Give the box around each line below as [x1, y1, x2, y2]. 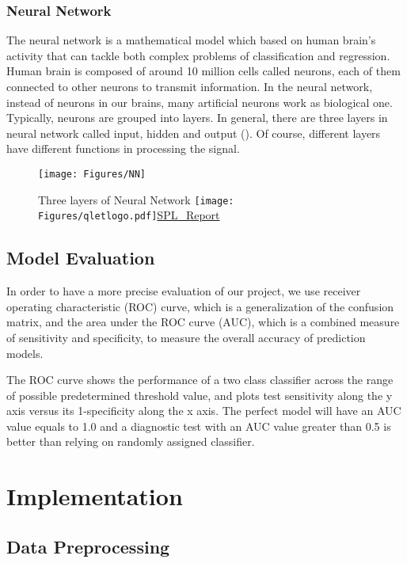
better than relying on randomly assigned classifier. [6, 433, 255, 450]
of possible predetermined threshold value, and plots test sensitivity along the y [6, 386, 393, 403]
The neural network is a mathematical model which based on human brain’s [6, 32, 376, 48]
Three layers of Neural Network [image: [38, 191, 234, 207]
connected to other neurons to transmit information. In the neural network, [6, 78, 373, 94]
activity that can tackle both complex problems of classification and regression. [6, 47, 390, 63]
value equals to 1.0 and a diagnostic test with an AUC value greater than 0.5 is [6, 417, 391, 434]
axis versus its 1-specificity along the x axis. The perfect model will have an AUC [6, 402, 401, 419]
